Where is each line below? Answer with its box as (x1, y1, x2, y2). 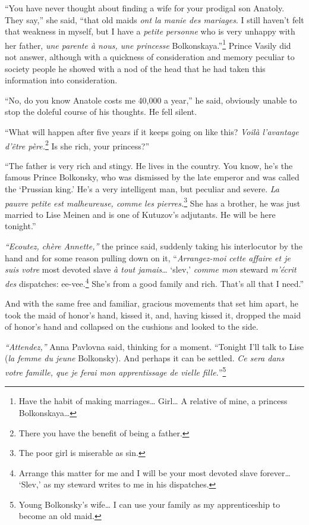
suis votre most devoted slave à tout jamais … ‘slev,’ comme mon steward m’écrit (5, 263, 297, 276)
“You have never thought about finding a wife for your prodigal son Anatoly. (5, 2, 285, 14)
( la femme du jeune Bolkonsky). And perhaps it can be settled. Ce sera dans (5, 352, 285, 364)
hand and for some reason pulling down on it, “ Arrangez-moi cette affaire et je (5, 251, 291, 264)
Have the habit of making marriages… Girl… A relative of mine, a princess (18, 395, 288, 407)
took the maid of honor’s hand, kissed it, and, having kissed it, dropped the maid (5, 308, 301, 321)
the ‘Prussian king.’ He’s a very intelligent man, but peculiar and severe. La (5, 183, 279, 195)
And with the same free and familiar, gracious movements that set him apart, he (5, 297, 298, 310)
